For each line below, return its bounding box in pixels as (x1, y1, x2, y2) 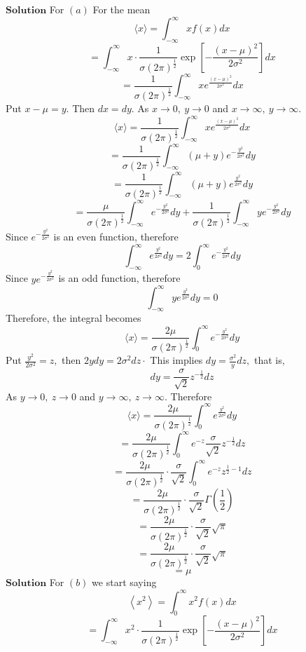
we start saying (92, 575, 157, 590)
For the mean (92, 2, 151, 16)
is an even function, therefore (53, 229, 179, 244)
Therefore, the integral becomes (6, 311, 141, 325)
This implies (150, 353, 203, 367)
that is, (254, 353, 285, 367)
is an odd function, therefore (58, 271, 181, 285)
